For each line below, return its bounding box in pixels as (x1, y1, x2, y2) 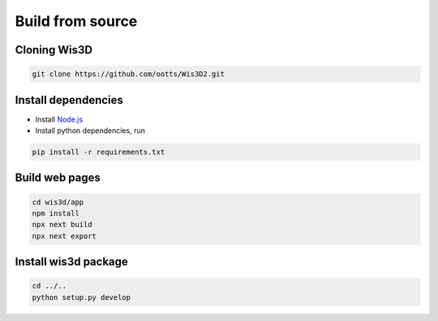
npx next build (32, 220, 92, 229)
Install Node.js (35, 114, 84, 124)
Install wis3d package (15, 255, 129, 269)
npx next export (32, 231, 97, 241)
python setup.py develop (32, 293, 131, 302)
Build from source (15, 12, 138, 30)
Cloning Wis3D (15, 43, 93, 57)
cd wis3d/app (32, 197, 84, 207)
